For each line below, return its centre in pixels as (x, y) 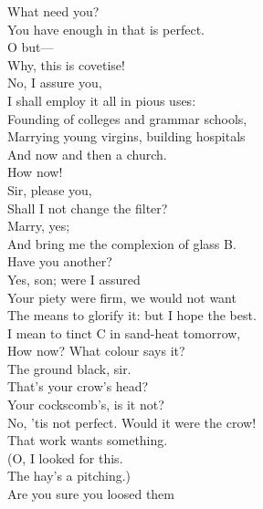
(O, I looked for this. (65, 457)
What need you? (53, 11)
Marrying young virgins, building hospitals (126, 136)
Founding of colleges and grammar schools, (127, 118)
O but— (31, 47)
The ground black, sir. (69, 368)
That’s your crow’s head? (78, 386)
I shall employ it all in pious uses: (102, 100)
